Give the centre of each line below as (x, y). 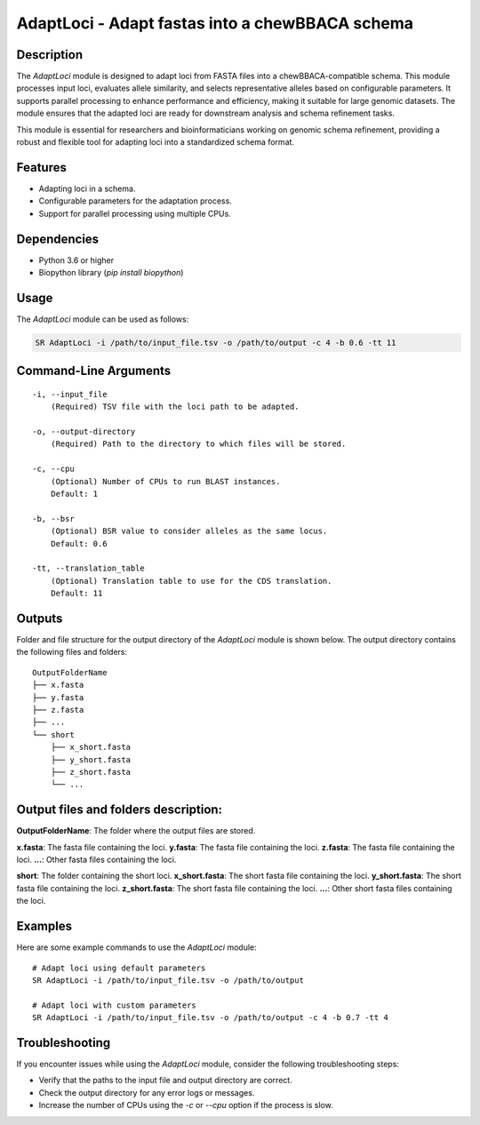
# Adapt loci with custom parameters (115, 1005)
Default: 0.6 (79, 543)
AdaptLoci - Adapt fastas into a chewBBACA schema (215, 23)
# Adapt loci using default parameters (119, 968)
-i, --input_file (70, 394)
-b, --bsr (53, 519)
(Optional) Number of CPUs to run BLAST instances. (165, 481)
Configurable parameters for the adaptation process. (136, 201)
